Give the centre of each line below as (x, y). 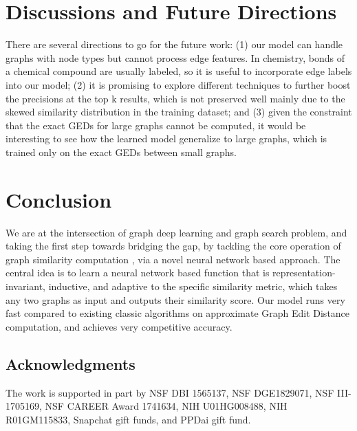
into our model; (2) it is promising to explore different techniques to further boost (178, 84)
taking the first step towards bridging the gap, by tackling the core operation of (173, 246)
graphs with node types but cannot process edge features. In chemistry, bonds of (175, 57)
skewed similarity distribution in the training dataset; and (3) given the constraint (179, 112)
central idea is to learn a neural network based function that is (138, 273)
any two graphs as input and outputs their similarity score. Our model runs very (175, 299)
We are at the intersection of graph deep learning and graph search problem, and (176, 232)
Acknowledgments (71, 363)
